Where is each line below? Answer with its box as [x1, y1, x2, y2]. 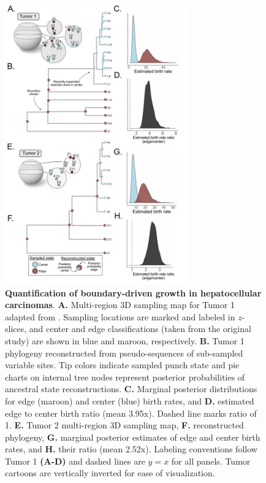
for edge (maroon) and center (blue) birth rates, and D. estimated [5, 394, 254, 407]
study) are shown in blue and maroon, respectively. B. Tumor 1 [5, 334, 245, 347]
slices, [5, 322, 27, 335]
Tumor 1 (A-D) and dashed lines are [5, 454, 145, 467]
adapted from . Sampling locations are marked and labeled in [5, 310, 235, 323]
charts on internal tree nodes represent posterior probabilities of [5, 370, 245, 383]
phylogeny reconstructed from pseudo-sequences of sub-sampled [5, 346, 243, 359]
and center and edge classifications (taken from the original [29, 322, 251, 335]
